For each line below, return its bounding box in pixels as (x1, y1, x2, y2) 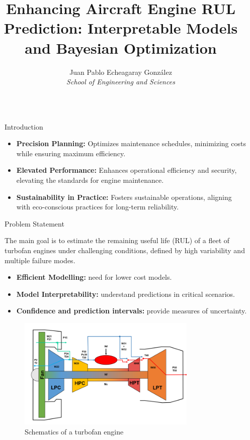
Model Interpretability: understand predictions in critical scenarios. (16, 288, 235, 299)
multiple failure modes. (5, 255, 75, 265)
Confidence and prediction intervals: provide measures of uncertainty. (16, 305, 247, 316)
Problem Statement (5, 218, 64, 229)
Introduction (5, 121, 43, 132)
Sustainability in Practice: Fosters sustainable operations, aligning (16, 191, 232, 202)
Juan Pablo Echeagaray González (69, 66, 172, 77)
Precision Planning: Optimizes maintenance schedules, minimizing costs (16, 138, 246, 149)
